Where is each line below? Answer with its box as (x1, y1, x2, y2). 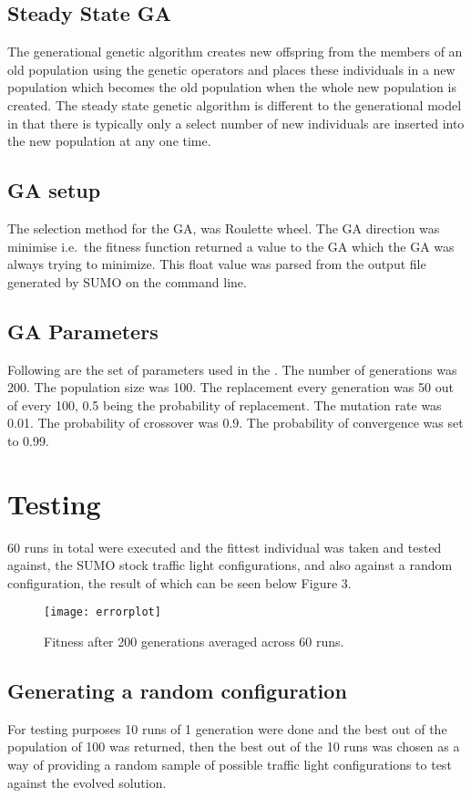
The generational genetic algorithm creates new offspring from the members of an (7, 42, 463, 61)
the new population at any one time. (7, 131, 211, 150)
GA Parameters (7, 316, 159, 345)
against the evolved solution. (7, 772, 167, 792)
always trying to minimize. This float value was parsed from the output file (7, 254, 426, 274)
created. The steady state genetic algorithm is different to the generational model (7, 95, 462, 114)
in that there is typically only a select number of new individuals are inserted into (7, 113, 465, 132)
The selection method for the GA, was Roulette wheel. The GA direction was (7, 218, 440, 237)
